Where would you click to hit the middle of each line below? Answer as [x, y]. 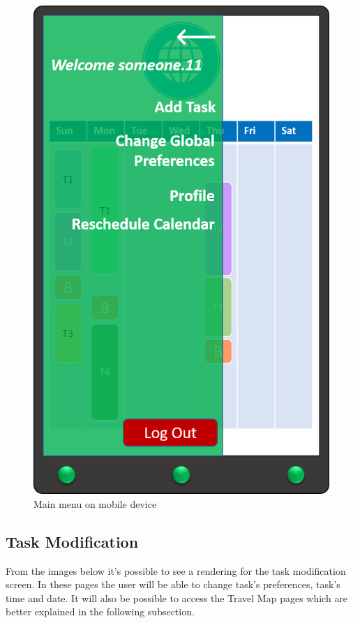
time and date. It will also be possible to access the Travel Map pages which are [177, 598]
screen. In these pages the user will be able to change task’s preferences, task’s [173, 584]
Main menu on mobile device [95, 503]
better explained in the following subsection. [100, 611]
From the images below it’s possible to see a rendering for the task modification [176, 570]
